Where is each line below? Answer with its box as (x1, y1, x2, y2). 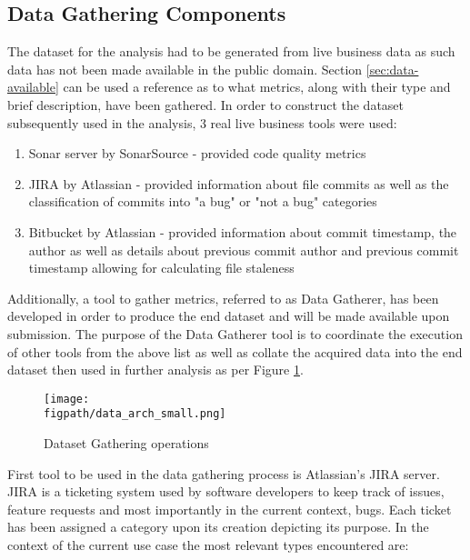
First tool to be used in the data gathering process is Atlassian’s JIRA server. (7, 464, 440, 483)
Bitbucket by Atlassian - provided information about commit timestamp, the (28, 222, 457, 241)
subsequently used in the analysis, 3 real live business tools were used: (7, 113, 397, 132)
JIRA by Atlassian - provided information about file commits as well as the (28, 174, 449, 193)
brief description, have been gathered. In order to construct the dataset (7, 95, 405, 114)
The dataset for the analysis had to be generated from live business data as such (7, 42, 455, 61)
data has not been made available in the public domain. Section (7, 59, 363, 78)
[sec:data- (365, 59, 419, 78)
